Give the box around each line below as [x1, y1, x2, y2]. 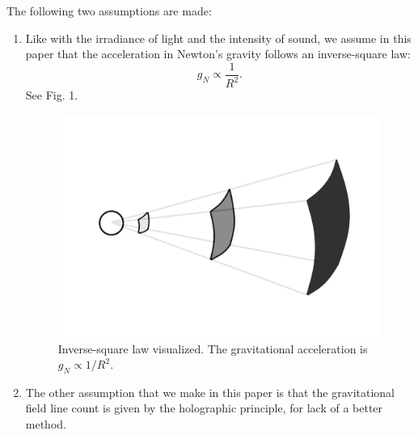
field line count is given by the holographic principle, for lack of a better [25, 399, 383, 416]
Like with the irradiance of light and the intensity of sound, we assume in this [25, 29, 412, 46]
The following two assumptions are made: [6, 2, 212, 19]
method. [25, 416, 66, 433]
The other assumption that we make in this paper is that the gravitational [25, 383, 395, 400]
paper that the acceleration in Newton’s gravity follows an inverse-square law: [25, 45, 411, 62]
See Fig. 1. [25, 87, 78, 103]
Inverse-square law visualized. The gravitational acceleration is [57, 340, 368, 357]
